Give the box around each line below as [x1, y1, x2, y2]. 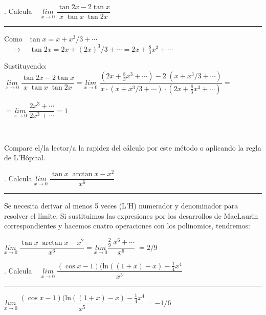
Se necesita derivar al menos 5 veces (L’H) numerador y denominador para [4, 200, 238, 211]
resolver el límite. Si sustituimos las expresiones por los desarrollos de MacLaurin [4, 210, 258, 221]
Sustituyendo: [4, 60, 47, 71]
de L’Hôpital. [4, 152, 46, 163]
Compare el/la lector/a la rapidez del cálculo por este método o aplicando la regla [4, 142, 261, 153]
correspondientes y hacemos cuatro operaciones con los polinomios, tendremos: [4, 220, 250, 231]
